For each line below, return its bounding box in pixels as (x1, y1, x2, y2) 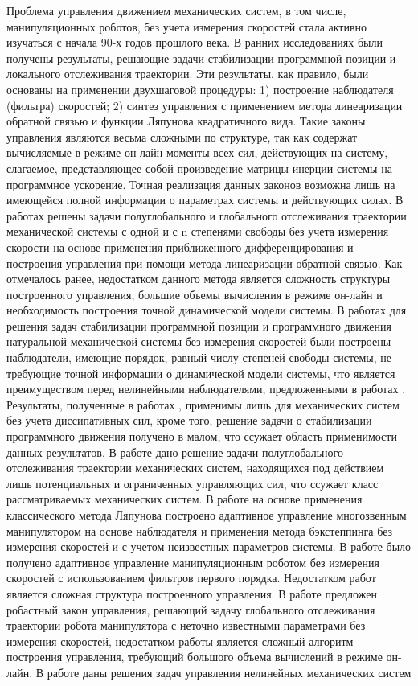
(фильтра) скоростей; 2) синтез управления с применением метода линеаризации (6, 97, 403, 113)
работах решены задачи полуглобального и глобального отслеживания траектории (6, 207, 407, 224)
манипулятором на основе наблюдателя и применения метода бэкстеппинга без (6, 522, 393, 539)
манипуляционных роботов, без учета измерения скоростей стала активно (6, 18, 367, 35)
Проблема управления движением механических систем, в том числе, (6, 2, 346, 18)
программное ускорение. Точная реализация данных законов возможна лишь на (6, 175, 395, 192)
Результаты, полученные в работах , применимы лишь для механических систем (6, 396, 400, 413)
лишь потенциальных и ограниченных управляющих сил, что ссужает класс (6, 474, 379, 491)
